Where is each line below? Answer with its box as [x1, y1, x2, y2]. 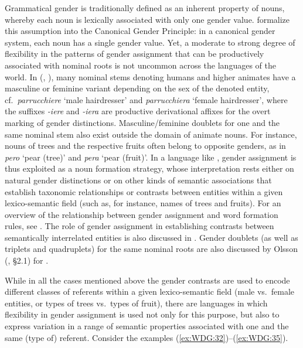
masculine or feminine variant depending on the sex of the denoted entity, [5, 82, 270, 94]
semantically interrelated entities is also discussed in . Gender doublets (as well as [5, 231, 298, 243]
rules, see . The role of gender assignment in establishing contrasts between [5, 220, 274, 232]
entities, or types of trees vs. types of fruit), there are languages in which [5, 296, 268, 309]
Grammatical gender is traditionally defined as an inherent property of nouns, [5, 2, 285, 13]
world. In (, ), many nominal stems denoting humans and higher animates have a [5, 70, 296, 83]
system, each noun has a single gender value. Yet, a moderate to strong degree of [5, 36, 295, 48]
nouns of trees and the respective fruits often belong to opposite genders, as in [5, 139, 286, 152]
